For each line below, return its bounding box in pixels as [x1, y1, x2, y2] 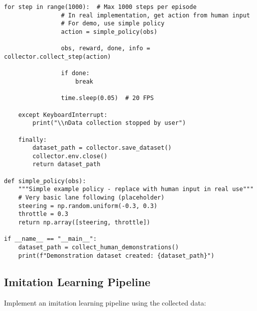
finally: [18, 136, 47, 143]
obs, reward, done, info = [61, 45, 150, 52]
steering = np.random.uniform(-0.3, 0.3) [18, 202, 157, 209]
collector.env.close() [32, 152, 108, 160]
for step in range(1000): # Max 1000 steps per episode [4, 3, 197, 10]
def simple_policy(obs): [4, 177, 86, 185]
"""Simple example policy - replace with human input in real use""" [18, 186, 254, 193]
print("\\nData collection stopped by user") [32, 119, 186, 127]
